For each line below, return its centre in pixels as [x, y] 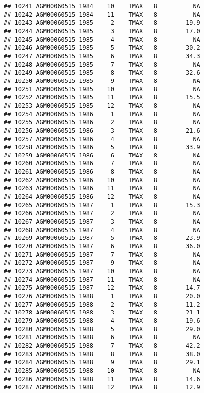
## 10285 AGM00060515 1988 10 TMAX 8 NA [102, 370]
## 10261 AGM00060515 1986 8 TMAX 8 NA [102, 172]
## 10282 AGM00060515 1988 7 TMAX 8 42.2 [102, 346]
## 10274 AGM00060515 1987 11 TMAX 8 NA [102, 279]
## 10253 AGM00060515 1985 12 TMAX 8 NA [102, 106]
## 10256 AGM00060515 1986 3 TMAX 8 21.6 [102, 130]
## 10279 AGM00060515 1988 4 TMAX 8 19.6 [102, 321]
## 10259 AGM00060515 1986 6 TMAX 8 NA [102, 155]
